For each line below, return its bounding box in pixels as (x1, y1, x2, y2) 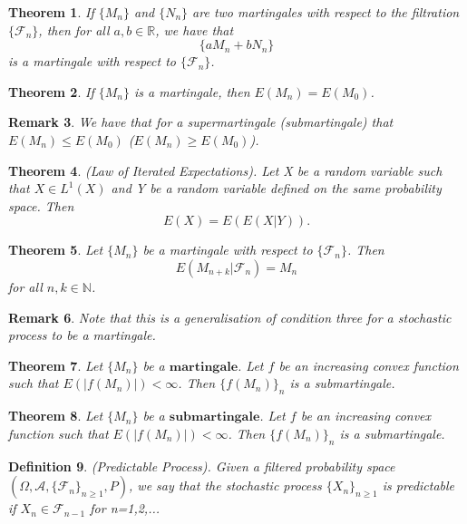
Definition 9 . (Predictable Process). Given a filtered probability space (8, 456, 395, 475)
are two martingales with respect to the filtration (192, 3, 460, 21)
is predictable (382, 476, 455, 495)
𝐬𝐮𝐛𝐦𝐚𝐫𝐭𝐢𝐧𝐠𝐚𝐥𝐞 (169, 411, 260, 424)
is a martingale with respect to (8, 52, 176, 71)
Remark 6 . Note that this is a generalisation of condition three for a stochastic (8, 307, 452, 326)
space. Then (8, 196, 74, 215)
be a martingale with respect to (142, 240, 313, 259)
